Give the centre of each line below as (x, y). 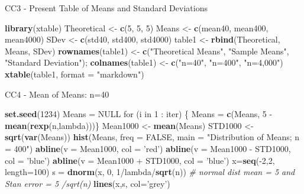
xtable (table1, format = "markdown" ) (75, 74)
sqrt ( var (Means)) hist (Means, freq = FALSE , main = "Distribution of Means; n (152, 137)
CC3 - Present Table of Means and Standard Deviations (106, 8)
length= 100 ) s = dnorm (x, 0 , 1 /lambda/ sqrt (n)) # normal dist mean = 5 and (150, 172)
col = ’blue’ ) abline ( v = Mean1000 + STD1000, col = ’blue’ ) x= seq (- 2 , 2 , (140, 160)
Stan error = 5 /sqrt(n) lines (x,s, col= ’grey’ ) (88, 183)
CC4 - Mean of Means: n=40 (57, 94)
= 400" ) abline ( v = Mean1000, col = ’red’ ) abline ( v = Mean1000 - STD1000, (148, 148)
